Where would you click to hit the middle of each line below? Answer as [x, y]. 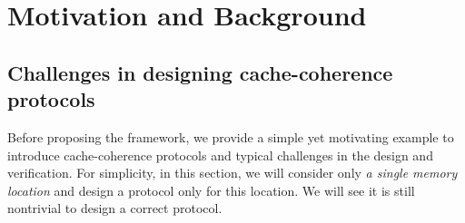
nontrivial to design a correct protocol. [115, 208]
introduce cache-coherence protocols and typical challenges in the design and [220, 155]
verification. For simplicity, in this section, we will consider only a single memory [232, 173]
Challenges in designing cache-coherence [200, 72]
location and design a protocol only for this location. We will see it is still [211, 190]
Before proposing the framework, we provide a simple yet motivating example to [231, 136]
